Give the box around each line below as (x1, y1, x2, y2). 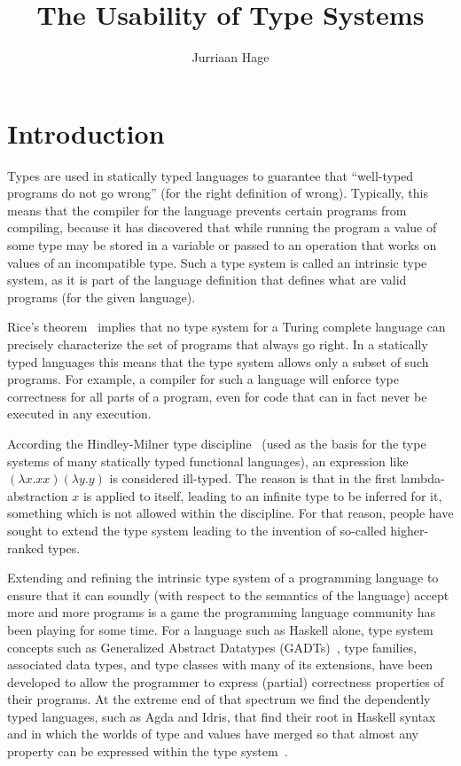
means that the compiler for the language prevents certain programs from (7, 200, 407, 219)
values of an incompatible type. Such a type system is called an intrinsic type (7, 253, 427, 271)
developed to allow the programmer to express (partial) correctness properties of (7, 672, 444, 691)
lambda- (400, 469, 445, 488)
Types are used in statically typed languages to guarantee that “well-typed (7, 166, 414, 184)
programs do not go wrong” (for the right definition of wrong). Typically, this (7, 184, 428, 202)
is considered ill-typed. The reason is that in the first (109, 469, 397, 488)
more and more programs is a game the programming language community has (7, 603, 436, 621)
